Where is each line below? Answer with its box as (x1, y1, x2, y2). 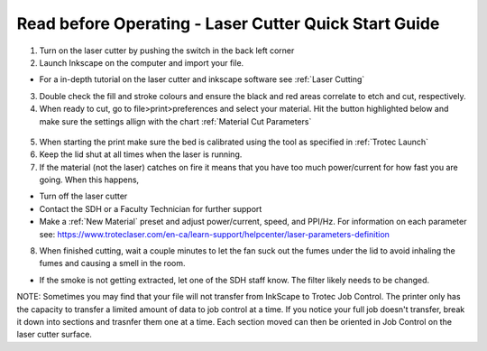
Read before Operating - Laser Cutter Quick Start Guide (16, 14, 440, 33)
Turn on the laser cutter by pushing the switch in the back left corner (39, 45, 295, 56)
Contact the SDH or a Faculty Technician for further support (39, 203, 262, 214)
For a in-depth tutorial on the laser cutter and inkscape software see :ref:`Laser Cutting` (39, 74, 365, 85)
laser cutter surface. (16, 329, 92, 340)
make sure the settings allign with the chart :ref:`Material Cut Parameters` (39, 115, 312, 126)
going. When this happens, (39, 174, 140, 185)
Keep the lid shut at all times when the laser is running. (39, 149, 243, 160)
